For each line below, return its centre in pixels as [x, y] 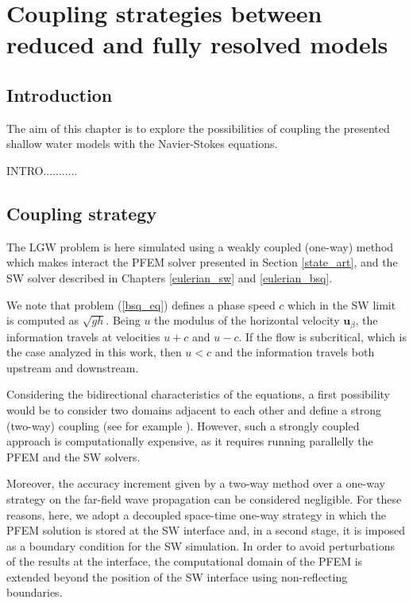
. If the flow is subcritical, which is [322, 336]
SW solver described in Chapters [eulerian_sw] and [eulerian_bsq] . [170, 277]
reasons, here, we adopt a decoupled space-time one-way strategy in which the [196, 514]
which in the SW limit [342, 304]
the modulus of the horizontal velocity [247, 320]
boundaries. [35, 592]
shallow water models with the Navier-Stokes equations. [142, 144]
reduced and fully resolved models [197, 44]
